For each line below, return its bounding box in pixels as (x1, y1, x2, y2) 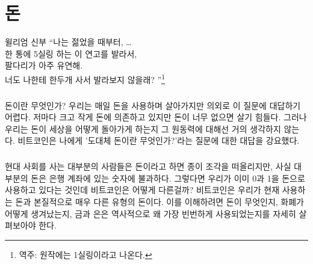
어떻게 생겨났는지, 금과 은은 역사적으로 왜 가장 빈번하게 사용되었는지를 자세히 (5, 207, 296, 219)
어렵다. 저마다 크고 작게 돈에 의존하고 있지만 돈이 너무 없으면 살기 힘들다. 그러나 (5, 111, 307, 123)
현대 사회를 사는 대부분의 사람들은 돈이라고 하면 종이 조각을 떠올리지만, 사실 (5, 160, 291, 173)
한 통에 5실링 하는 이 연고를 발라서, (5, 47, 137, 60)
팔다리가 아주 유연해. (5, 59, 83, 72)
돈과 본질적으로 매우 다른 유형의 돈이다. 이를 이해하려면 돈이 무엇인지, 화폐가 (15, 195, 304, 208)
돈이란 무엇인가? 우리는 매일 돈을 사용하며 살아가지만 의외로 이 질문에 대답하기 (5, 99, 301, 111)
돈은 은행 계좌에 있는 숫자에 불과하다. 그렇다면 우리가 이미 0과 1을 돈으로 (31, 171, 305, 184)
